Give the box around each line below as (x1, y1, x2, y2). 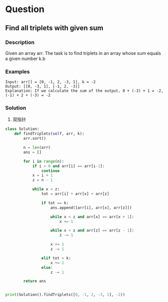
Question (5, 4, 44, 15)
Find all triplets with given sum (5, 24, 103, 32)
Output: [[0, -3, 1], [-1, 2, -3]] (5, 84, 80, 89)
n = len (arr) (23, 145, 51, 150)
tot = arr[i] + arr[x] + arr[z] (41, 192, 109, 197)
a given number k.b (5, 55, 45, 62)
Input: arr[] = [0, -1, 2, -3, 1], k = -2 (5, 80, 96, 85)
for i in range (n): (23, 159, 65, 164)
